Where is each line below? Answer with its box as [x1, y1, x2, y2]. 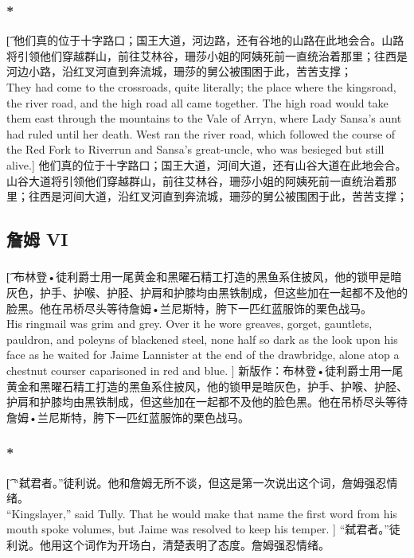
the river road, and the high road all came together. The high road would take [6, 94, 389, 111]
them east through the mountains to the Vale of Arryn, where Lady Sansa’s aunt [6, 110, 402, 127]
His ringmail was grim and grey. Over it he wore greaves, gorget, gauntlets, [6, 315, 373, 332]
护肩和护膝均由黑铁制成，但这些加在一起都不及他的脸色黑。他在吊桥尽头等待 [6, 393, 408, 410]
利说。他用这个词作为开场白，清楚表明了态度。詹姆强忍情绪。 [6, 536, 330, 552]
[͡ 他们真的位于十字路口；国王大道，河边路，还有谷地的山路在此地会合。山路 [6, 32, 404, 49]
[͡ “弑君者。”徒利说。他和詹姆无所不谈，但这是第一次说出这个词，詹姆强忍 [6, 474, 387, 490]
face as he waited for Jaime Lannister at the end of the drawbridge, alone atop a [6, 346, 400, 363]
